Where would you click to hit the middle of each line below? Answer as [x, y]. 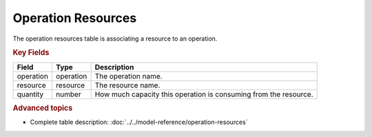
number [69, 94]
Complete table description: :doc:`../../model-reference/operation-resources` [139, 122]
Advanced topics [43, 108]
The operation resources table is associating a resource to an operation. [115, 39]
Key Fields [31, 53]
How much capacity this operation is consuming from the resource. [204, 94]
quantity [30, 94]
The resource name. [127, 85]
